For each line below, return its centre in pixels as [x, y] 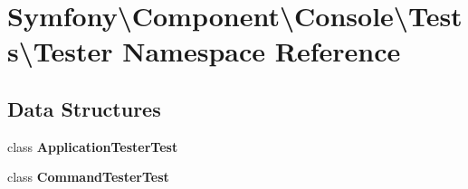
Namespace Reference [262, 51]
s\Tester [60, 51]
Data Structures [84, 108]
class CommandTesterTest [88, 177]
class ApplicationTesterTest [93, 146]
